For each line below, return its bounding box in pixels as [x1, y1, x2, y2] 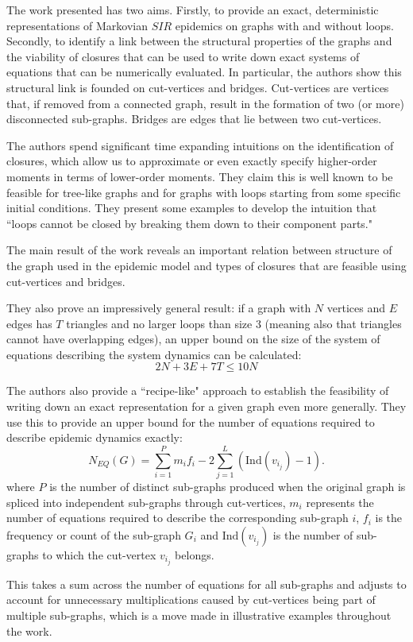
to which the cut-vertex [42, 546, 156, 563]
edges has [6, 315, 52, 331]
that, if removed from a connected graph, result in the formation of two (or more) [6, 95, 404, 111]
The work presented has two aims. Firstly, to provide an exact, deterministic [6, 2, 379, 17]
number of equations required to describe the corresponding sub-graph [6, 509, 349, 526]
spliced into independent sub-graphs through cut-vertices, [6, 493, 286, 510]
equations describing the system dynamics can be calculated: [6, 346, 302, 362]
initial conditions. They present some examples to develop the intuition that [6, 199, 377, 216]
